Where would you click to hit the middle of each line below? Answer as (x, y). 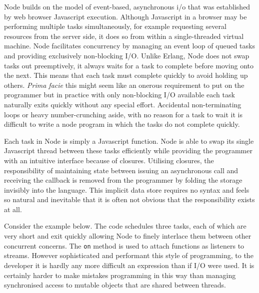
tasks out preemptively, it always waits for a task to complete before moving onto (129, 65)
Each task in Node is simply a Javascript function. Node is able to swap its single (129, 141)
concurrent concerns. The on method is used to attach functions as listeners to (124, 245)
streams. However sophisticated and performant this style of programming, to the (129, 255)
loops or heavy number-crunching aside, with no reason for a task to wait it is (123, 114)
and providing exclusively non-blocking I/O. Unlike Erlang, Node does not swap (127, 55)
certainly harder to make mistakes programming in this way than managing (120, 275)
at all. (13, 209)
